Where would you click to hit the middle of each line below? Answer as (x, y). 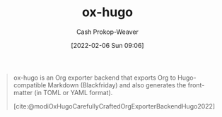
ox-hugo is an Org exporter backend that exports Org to (94, 78)
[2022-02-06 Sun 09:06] (107, 45)
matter (23, 92)
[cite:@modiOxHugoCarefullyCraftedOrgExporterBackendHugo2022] (114, 106)
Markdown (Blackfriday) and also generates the (117, 85)
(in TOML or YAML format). (74, 92)
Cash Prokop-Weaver (107, 32)
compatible (30, 85)
